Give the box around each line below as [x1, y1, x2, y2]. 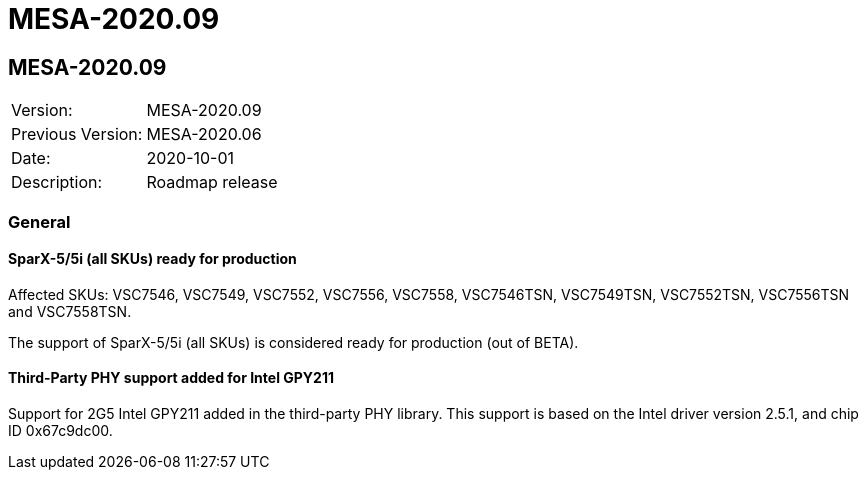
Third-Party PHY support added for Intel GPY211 [8, 369, 334, 387]
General [8, 211, 71, 232]
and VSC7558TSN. [8, 302, 132, 320]
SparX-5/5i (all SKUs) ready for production [8, 250, 297, 268]
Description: [11, 172, 103, 193]
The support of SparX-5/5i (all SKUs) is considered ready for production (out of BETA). [8, 333, 579, 351]
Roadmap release [146, 172, 278, 193]
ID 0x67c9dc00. [8, 421, 113, 439]
